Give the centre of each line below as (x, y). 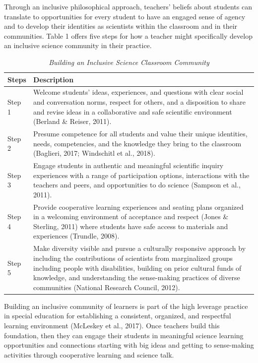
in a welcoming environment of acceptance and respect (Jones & (131, 216)
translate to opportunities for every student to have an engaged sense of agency (125, 16)
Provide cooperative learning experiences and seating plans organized (138, 207)
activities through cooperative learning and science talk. (89, 354)
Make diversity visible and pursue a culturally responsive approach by (140, 248)
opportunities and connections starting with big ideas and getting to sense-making (129, 345)
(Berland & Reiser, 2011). (72, 121)
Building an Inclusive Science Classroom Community (129, 62)
